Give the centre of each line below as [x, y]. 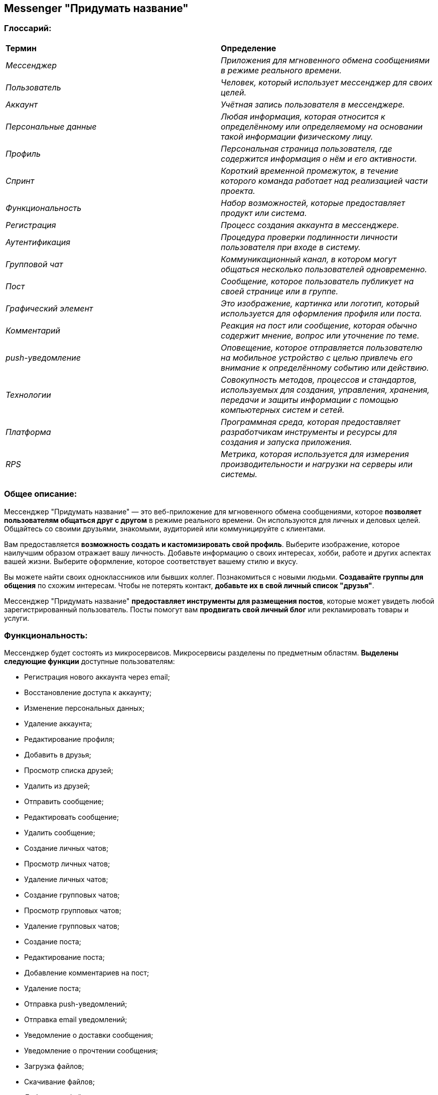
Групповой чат [34, 264]
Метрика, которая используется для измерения [315, 454]
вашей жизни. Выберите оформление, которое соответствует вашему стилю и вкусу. [151, 561]
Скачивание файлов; [59, 1082]
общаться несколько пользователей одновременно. [324, 269]
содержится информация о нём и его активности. [319, 158]
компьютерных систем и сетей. [283, 410]
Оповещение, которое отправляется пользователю [322, 347]
